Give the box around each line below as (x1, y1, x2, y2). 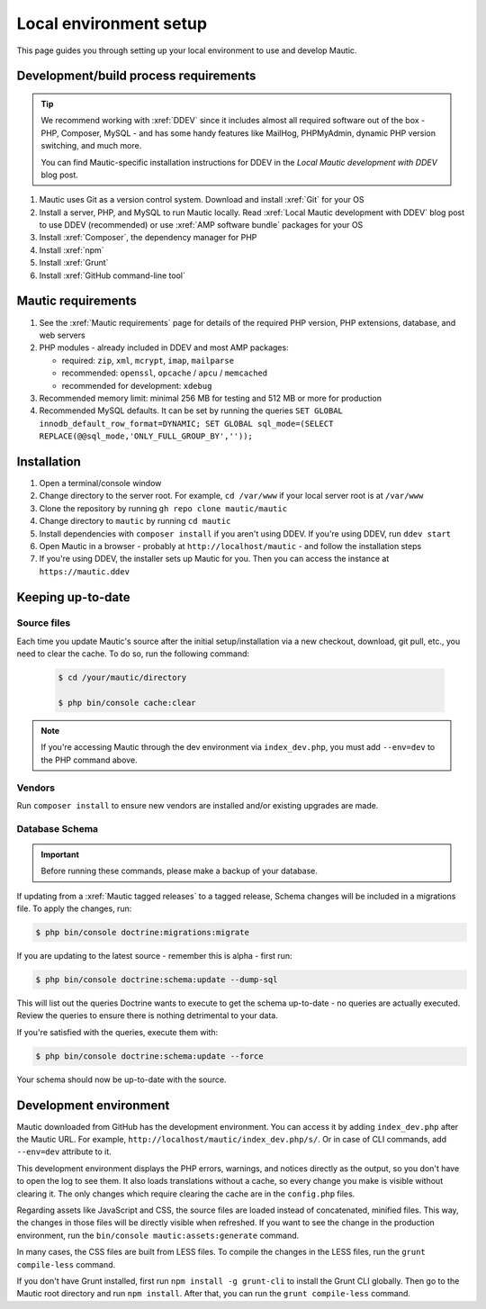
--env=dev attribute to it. (16, 1146, 112, 1157)
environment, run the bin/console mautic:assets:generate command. (16, 1230, 300, 1241)
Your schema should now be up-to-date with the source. (16, 1074, 227, 1085)
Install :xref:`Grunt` (39, 257, 109, 268)
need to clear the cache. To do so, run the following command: (16, 648, 250, 659)
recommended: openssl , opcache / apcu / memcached (61, 367, 268, 378)
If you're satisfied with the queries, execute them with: (16, 1026, 219, 1037)
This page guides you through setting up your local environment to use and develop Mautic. (16, 45, 357, 56)
